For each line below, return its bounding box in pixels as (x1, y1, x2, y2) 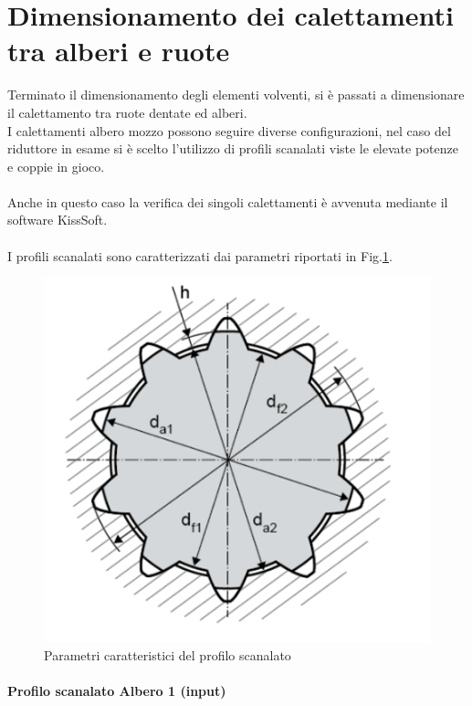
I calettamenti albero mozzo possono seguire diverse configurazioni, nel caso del (7, 121, 451, 140)
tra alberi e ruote (7, 32, 230, 69)
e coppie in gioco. (7, 156, 105, 175)
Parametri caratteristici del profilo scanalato (44, 645, 291, 664)
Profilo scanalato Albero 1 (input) (7, 680, 226, 700)
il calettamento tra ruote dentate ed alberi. (7, 102, 247, 121)
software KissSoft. (7, 210, 108, 229)
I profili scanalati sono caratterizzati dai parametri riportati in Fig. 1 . (7, 246, 393, 265)
